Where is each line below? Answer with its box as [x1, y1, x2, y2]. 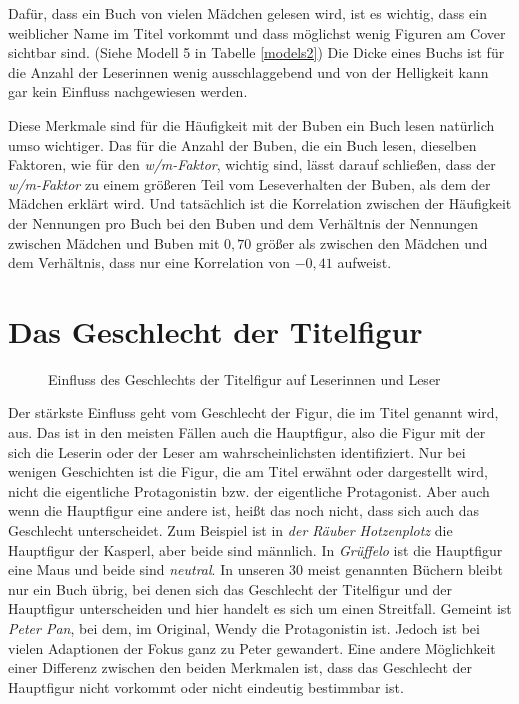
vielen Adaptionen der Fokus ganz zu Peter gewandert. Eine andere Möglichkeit [8, 637, 496, 658]
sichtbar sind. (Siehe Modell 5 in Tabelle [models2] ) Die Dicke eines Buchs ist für [8, 42, 505, 63]
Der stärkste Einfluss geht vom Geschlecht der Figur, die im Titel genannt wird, [8, 402, 499, 423]
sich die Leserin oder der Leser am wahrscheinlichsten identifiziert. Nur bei [8, 441, 466, 462]
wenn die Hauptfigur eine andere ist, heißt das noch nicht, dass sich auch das [8, 500, 480, 521]
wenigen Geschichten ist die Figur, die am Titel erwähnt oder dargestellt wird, [8, 461, 488, 482]
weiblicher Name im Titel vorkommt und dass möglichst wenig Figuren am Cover [8, 22, 506, 43]
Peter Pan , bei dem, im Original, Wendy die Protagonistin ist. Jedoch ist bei [8, 617, 480, 638]
